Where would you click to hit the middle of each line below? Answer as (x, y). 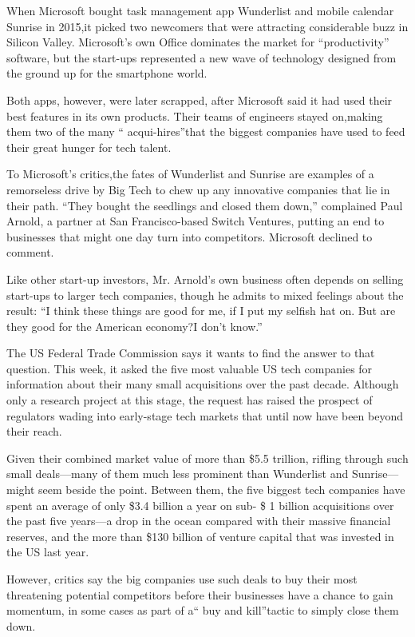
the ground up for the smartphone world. (107, 73)
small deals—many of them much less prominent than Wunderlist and (178, 474)
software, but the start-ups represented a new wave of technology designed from (202, 57)
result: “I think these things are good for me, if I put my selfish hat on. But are (201, 311)
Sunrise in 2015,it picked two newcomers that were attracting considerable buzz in (207, 26)
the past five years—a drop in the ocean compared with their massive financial (199, 521)
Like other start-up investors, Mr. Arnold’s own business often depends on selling (205, 279)
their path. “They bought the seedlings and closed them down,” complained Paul (205, 205)
